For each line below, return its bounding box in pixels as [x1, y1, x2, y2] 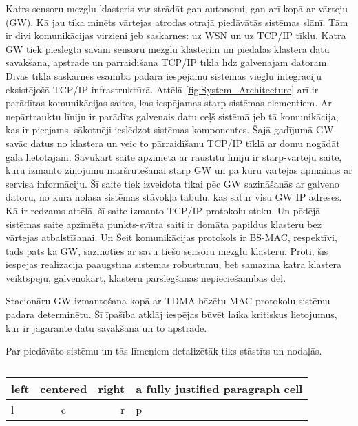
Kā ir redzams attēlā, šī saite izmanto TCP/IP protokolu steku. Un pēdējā [6, 203, 321, 217]
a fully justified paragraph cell [136, 380, 303, 396]
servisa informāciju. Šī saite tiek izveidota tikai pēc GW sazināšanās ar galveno [6, 176, 339, 190]
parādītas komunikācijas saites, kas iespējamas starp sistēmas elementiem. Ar [6, 96, 332, 110]
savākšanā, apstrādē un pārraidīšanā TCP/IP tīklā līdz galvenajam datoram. [6, 55, 330, 69]
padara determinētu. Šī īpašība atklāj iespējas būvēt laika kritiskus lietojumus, [6, 307, 337, 322]
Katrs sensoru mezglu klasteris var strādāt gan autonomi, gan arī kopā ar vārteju [6, 1, 348, 15]
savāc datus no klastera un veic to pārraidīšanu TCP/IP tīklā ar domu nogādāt [6, 135, 340, 150]
